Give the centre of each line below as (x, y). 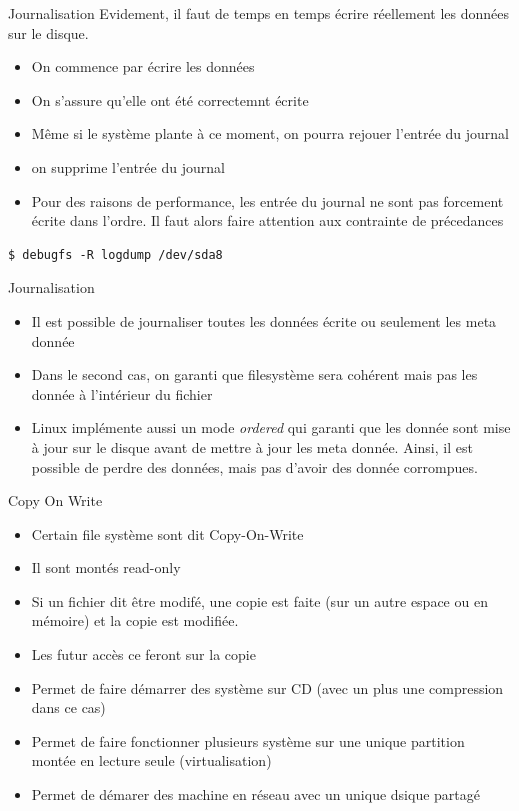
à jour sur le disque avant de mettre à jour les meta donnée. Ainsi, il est (252, 446)
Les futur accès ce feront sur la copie (143, 654)
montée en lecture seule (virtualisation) (151, 760)
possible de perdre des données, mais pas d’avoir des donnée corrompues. (254, 466)
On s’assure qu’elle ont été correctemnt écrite (170, 99)
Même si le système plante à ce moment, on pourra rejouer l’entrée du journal (270, 133)
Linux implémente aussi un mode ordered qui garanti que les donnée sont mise (271, 427)
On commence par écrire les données (143, 66)
